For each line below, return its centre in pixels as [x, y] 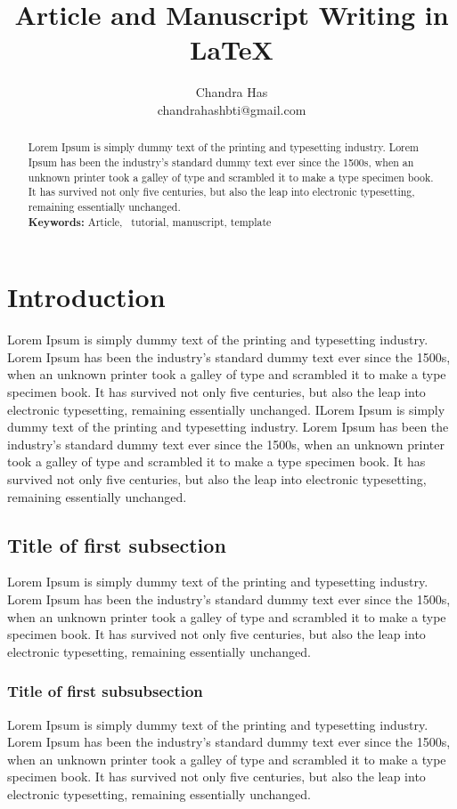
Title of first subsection [117, 544]
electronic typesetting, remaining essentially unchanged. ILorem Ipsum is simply [226, 409]
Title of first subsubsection [105, 691]
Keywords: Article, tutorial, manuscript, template [150, 222]
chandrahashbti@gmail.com [232, 109]
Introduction [86, 297]
